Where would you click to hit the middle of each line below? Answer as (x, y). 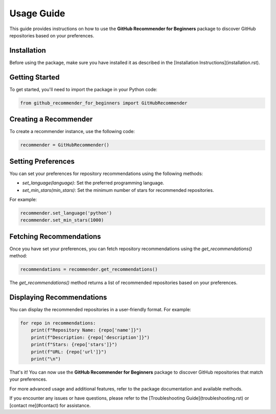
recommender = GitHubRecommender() (65, 145)
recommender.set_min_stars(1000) (62, 220)
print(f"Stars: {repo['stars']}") (74, 345)
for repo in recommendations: (58, 323)
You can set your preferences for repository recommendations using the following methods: (106, 173)
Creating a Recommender (51, 119)
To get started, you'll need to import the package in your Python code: (84, 89)
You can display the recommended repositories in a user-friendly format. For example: (100, 310)
